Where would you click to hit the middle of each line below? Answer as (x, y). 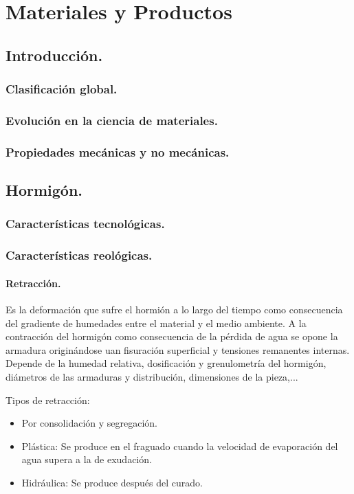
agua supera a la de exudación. (87, 459)
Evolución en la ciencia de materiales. (112, 120)
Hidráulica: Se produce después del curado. (112, 482)
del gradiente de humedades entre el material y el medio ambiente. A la (156, 323)
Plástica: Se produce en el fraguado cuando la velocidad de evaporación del (180, 446)
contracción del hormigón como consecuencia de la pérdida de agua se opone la (172, 336)
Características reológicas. (79, 255)
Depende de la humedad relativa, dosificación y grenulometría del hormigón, (166, 363)
